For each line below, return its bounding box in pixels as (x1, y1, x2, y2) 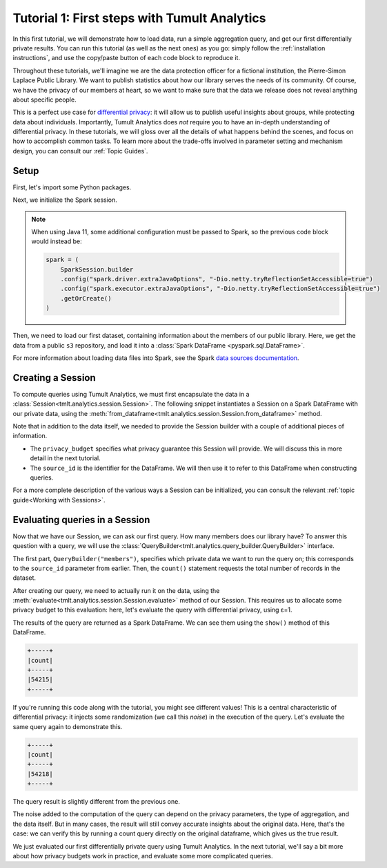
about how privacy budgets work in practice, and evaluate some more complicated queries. (12, 852, 273, 860)
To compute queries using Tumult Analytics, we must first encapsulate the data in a (12, 390, 250, 398)
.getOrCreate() (60, 294, 112, 302)
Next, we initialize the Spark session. (12, 196, 117, 204)
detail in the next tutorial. (30, 454, 101, 462)
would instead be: (31, 237, 82, 245)
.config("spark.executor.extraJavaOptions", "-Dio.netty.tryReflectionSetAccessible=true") (60, 285, 381, 293)
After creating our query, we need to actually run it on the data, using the (12, 586, 220, 594)
